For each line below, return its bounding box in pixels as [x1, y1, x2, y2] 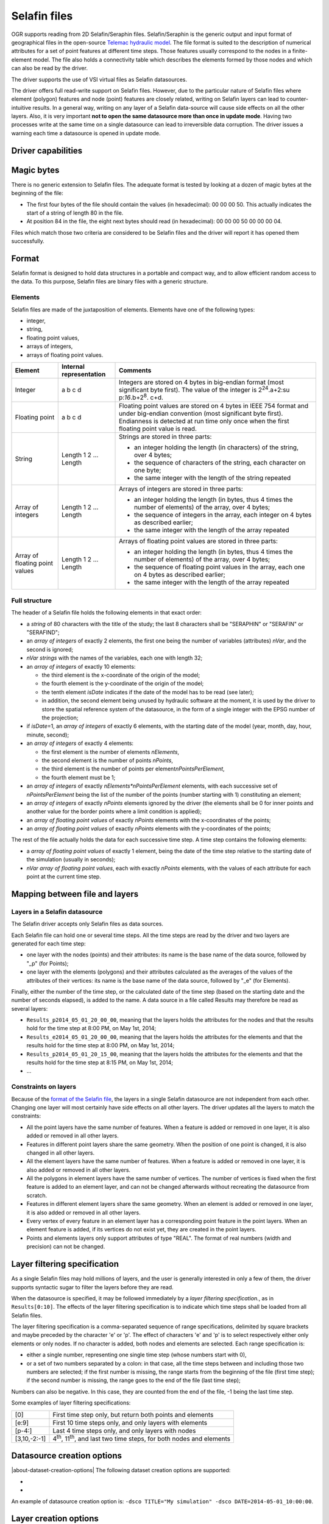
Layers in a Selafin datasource [11, 907, 103, 916]
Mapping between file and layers [11, 889, 139, 899]
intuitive [11, 104, 32, 111]
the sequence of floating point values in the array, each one [134, 563, 305, 571]
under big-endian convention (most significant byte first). [119, 409, 283, 418]
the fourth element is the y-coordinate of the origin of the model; [41, 680, 204, 687]
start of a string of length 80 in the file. [26, 209, 124, 216]
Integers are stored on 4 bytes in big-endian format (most [119, 378, 285, 386]
